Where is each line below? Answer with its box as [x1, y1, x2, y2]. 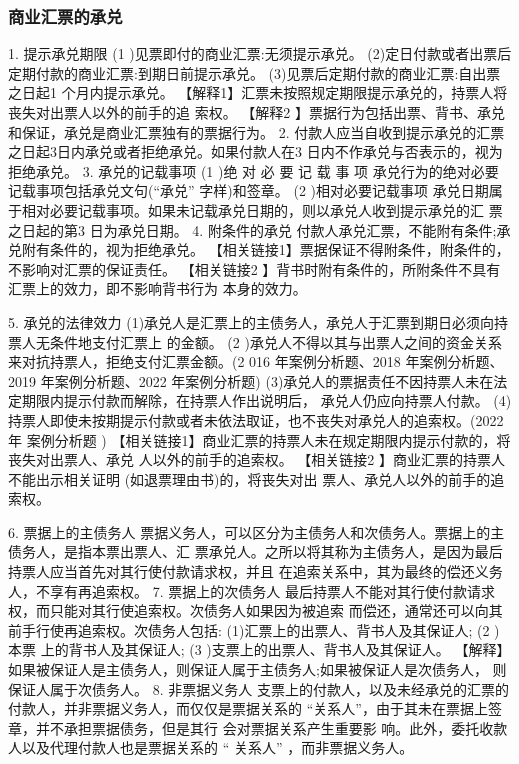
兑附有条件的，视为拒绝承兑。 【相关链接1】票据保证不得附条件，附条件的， [8, 239, 510, 260]
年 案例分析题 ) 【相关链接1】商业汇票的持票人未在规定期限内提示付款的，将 [8, 429, 511, 450]
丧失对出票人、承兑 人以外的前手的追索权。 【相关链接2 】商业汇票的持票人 [8, 449, 505, 470]
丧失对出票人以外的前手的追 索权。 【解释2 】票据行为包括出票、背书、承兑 [8, 102, 505, 122]
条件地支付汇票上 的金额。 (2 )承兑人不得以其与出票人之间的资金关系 [49, 331, 502, 352]
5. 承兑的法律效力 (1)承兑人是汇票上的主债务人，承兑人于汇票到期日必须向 [8, 311, 495, 332]
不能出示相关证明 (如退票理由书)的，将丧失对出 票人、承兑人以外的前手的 [8, 468, 491, 489]
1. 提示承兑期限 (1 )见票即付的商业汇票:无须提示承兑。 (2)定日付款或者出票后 [8, 43, 512, 64]
